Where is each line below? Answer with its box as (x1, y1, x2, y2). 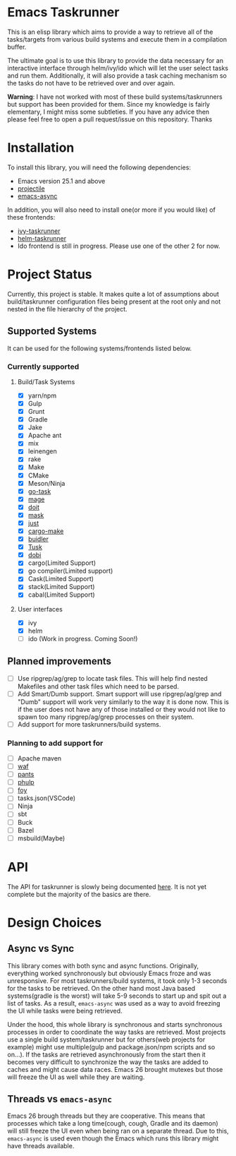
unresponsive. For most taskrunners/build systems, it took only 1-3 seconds (7, 976, 228, 985)
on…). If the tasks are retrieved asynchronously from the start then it (7, 1050, 206, 1059)
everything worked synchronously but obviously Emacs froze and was (7, 969, 211, 977)
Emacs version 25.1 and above (17, 177, 106, 185)
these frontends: (7, 213, 56, 221)
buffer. (7, 42, 27, 51)
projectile (17, 184, 45, 193)
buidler (27, 535, 49, 544)
